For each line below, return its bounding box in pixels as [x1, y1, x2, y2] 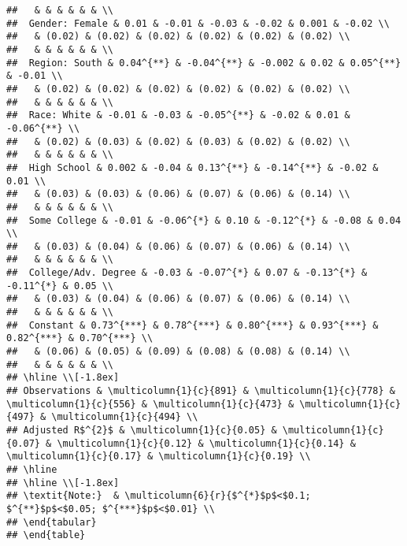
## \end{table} [6, 529, 86, 541]
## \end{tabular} [6, 516, 97, 528]
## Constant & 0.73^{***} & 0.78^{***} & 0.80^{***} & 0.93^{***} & [6, 319, 379, 331]
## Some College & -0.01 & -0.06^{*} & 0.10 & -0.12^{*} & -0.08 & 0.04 [6, 214, 401, 226]
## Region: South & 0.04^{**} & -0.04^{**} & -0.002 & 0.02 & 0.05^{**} [6, 57, 401, 69]
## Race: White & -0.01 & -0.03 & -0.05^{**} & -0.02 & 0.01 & [6, 110, 350, 121]
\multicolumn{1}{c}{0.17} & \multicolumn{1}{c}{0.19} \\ [6, 451, 311, 462]
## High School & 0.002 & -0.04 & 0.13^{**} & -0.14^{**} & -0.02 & [6, 162, 379, 173]
